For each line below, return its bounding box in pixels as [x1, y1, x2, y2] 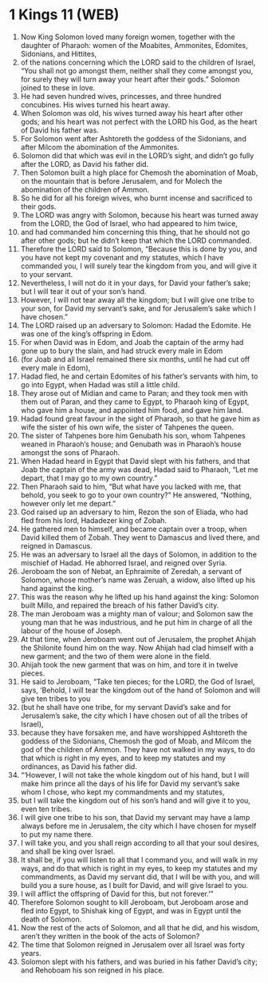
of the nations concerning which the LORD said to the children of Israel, [20, 57, 256, 67]
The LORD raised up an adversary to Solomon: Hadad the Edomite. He [20, 320, 252, 330]
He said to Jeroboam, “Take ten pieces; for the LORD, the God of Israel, [20, 676, 255, 686]
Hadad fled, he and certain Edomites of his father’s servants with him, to [20, 371, 258, 381]
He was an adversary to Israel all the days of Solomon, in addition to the [20, 549, 258, 559]
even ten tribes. [20, 804, 73, 814]
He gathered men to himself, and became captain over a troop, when [20, 524, 247, 533]
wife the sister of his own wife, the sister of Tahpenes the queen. [20, 422, 235, 432]
